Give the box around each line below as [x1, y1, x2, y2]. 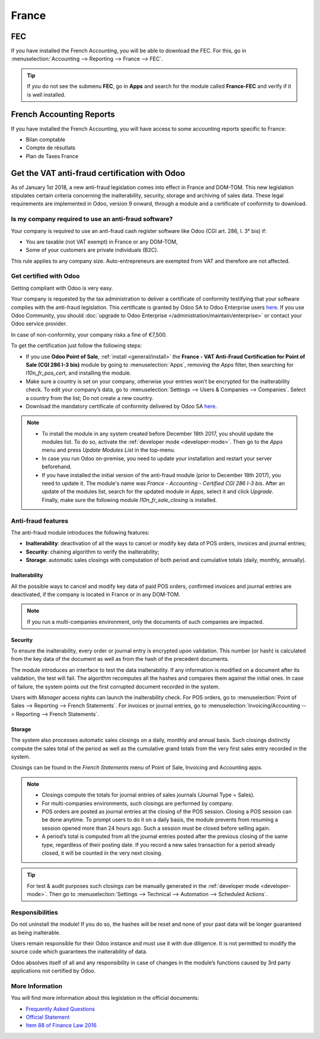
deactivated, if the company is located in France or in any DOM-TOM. [11, 590, 181, 598]
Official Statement [25, 1014, 70, 1021]
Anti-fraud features [11, 516, 69, 525]
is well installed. [27, 91, 66, 98]
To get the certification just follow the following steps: [11, 342, 142, 349]
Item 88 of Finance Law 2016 [25, 1022, 97, 1029]
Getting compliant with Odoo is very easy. [11, 284, 113, 292]
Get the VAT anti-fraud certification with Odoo [11, 168, 185, 178]
